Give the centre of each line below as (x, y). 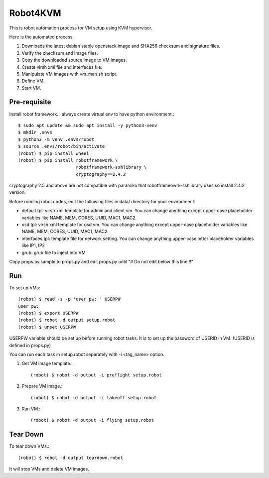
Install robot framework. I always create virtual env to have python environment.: (92, 114)
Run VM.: (31, 409)
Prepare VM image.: (42, 386)
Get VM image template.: (47, 363)
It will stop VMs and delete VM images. (49, 469)
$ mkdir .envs (35, 132)
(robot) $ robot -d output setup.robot (67, 320)
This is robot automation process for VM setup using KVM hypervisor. (81, 28)
